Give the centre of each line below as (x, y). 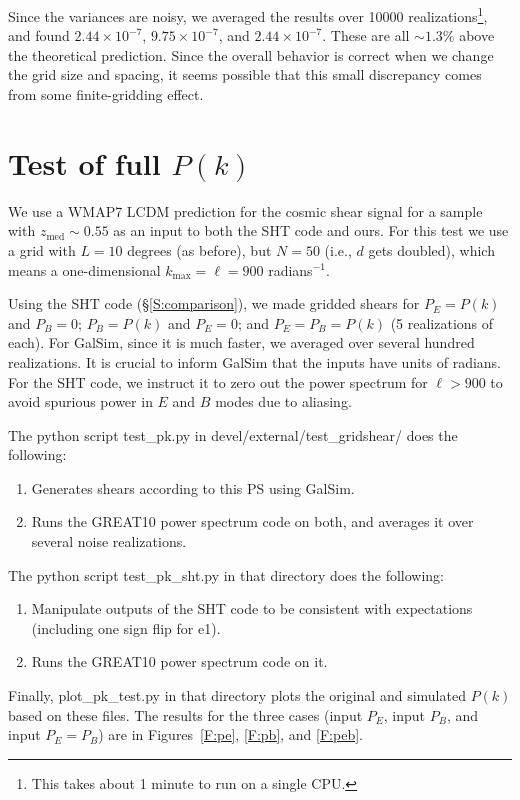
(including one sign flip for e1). (126, 627)
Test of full (84, 162)
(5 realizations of (442, 322)
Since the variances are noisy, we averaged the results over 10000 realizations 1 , (248, 14)
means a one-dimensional (84, 269)
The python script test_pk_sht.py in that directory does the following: (226, 574)
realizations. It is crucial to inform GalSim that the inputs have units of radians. (255, 361)
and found (39, 35)
